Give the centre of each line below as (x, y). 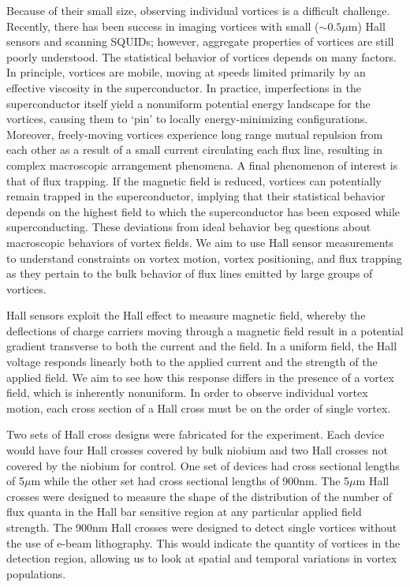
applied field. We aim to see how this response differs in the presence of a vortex (200, 377)
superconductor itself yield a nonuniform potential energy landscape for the (188, 103)
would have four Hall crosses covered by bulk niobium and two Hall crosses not (197, 450)
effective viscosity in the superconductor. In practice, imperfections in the (184, 87)
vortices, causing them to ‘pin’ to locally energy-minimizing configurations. (187, 119)
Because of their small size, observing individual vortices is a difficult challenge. (198, 10)
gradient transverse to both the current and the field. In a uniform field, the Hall (202, 346)
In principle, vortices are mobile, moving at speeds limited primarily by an (186, 72)
